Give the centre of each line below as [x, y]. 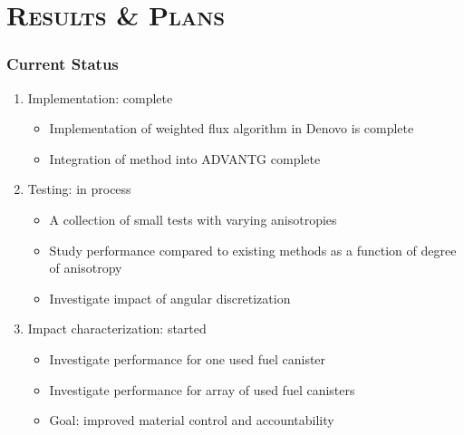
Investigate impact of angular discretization [170, 298]
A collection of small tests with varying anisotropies [193, 219]
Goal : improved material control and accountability [192, 420]
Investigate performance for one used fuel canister [188, 358]
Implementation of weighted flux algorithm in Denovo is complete [232, 128]
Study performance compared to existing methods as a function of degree [253, 250]
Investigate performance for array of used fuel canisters [202, 389]
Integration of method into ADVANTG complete [185, 158]
